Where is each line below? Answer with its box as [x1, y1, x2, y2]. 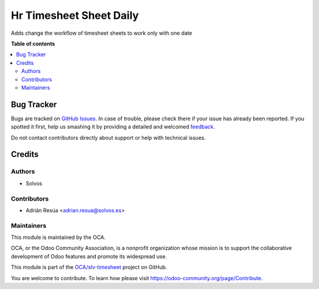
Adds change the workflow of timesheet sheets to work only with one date [11, 29, 193, 37]
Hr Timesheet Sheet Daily [11, 9, 139, 22]
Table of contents [11, 40, 56, 47]
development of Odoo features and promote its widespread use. [11, 252, 167, 260]
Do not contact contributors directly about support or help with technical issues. [11, 134, 206, 141]
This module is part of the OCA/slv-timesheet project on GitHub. [11, 264, 168, 271]
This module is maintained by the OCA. [11, 234, 106, 241]
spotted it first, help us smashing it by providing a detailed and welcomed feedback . [11, 123, 216, 130]
